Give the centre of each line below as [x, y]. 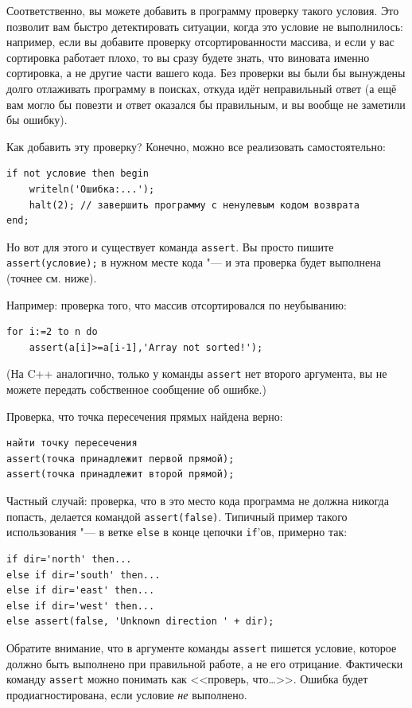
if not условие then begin [78, 174]
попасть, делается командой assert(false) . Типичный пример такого [177, 516]
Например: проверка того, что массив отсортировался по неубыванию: [177, 304]
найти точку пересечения [72, 443]
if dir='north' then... [69, 559]
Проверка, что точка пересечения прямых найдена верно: [145, 416]
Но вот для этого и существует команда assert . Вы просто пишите [170, 246]
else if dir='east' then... [81, 591]
